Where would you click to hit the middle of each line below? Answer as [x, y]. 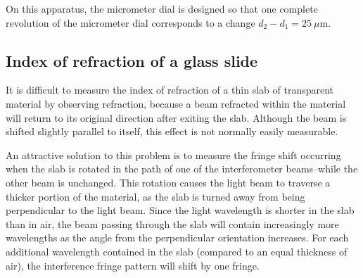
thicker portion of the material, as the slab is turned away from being [155, 196]
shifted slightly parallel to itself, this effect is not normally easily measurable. [172, 131]
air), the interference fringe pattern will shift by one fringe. [133, 265]
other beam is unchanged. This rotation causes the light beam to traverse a [168, 182]
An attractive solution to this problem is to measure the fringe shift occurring [173, 154]
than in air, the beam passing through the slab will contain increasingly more [172, 223]
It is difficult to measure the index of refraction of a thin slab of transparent [170, 90]
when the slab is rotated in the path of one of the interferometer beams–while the [182, 169]
